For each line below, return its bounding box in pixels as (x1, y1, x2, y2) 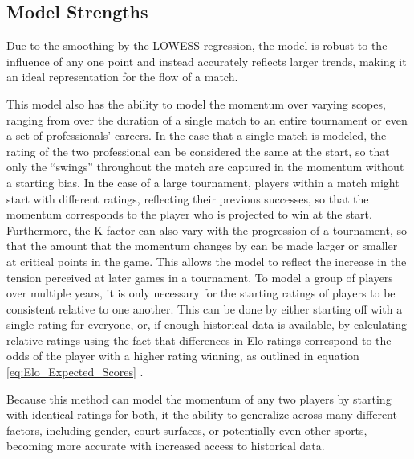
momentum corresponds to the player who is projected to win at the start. (6, 206, 372, 223)
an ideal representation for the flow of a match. (6, 68, 238, 85)
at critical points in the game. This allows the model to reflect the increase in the (6, 252, 407, 269)
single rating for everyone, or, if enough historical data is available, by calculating (6, 316, 408, 333)
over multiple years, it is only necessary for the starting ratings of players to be (6, 285, 396, 301)
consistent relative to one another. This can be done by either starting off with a (6, 300, 403, 317)
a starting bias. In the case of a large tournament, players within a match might (6, 174, 400, 191)
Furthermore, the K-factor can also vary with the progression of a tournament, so (6, 221, 407, 238)
